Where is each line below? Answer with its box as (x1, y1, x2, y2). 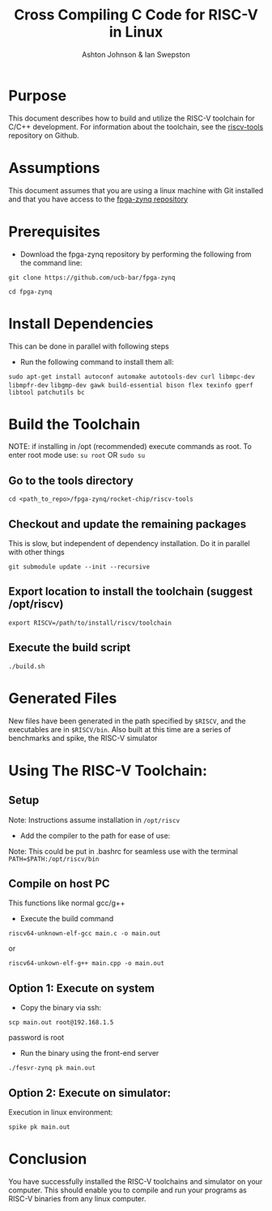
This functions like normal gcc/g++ (8, 898, 125, 908)
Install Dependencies (8, 314, 154, 332)
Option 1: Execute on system (8, 981, 155, 995)
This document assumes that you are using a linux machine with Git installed (8, 185, 264, 195)
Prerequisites (8, 222, 101, 240)
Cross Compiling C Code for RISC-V (13, 6, 259, 24)
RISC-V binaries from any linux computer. (8, 1194, 147, 1203)
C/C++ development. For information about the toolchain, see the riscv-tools (8, 121, 264, 131)
